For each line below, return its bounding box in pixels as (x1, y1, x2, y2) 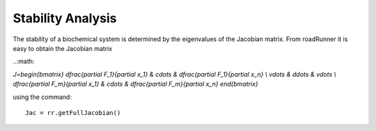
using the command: (13, 93, 72, 101)
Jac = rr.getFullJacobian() (25, 109, 121, 116)
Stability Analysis (13, 10, 118, 26)
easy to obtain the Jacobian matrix (13, 44, 113, 52)
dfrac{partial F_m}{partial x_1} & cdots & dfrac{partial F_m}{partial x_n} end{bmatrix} (13, 80, 258, 88)
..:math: (13, 57, 35, 65)
